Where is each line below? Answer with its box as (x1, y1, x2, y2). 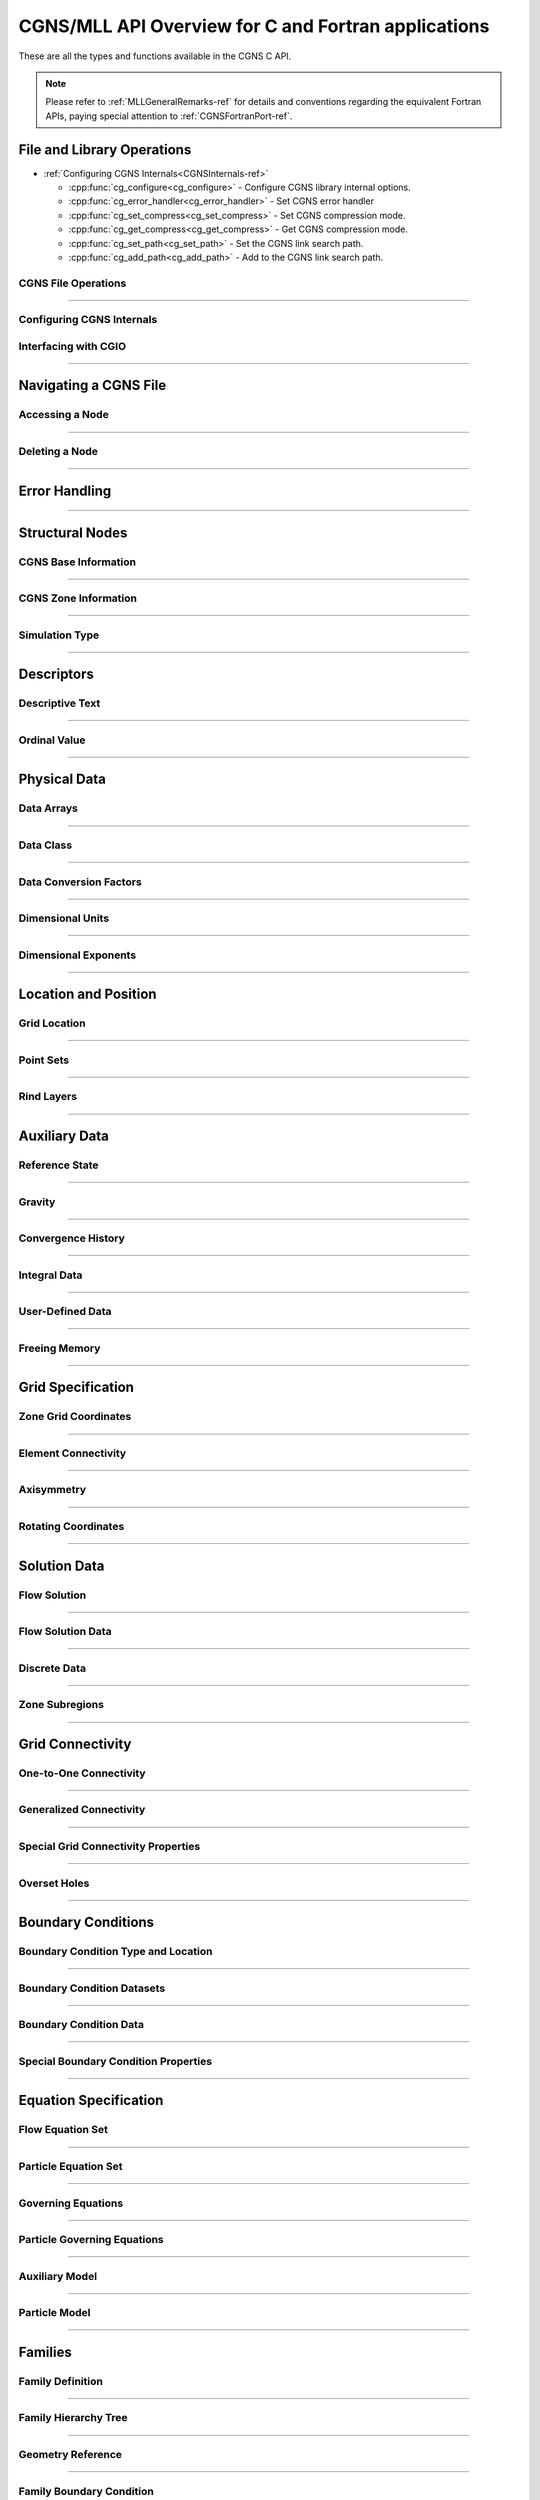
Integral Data (18, 1268, 83, 1282)
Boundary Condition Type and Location (18, 1945, 214, 1959)
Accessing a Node (18, 408, 109, 422)
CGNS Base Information (18, 555, 137, 569)
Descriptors (18, 666, 95, 683)
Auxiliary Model (18, 2269, 98, 2283)
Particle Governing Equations (18, 2233, 164, 2247)
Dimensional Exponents (18, 948, 137, 962)
